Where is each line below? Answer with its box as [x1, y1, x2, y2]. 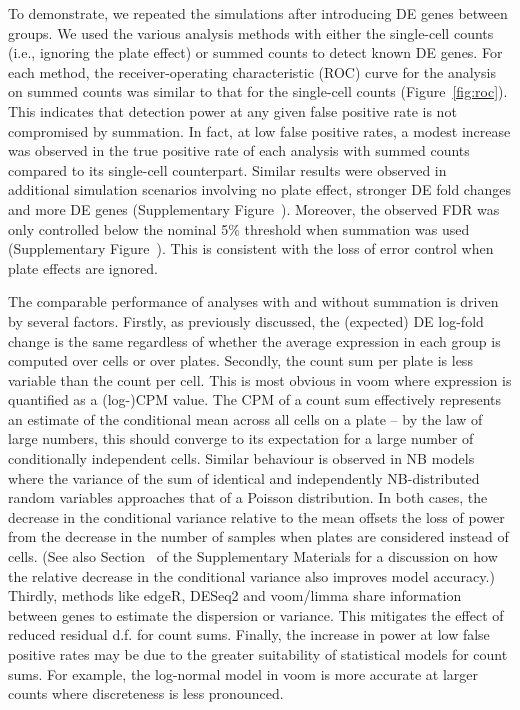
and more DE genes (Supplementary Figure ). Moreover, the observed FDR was [8, 198, 500, 219]
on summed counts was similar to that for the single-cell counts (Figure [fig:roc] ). [8, 81, 508, 102]
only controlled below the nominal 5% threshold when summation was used [8, 218, 470, 239]
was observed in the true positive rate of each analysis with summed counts [8, 140, 470, 161]
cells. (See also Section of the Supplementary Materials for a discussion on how [8, 546, 498, 567]
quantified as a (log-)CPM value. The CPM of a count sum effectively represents [8, 389, 502, 410]
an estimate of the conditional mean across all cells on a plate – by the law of [8, 408, 483, 429]
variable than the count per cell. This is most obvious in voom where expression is [8, 369, 512, 390]
